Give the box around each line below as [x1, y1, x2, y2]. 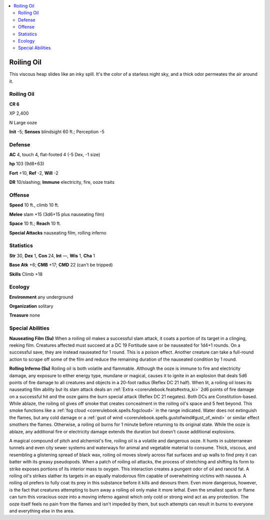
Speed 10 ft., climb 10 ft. [9, 202, 59, 208]
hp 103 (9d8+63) [9, 161, 44, 167]
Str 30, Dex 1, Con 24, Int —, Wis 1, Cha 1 [9, 252, 95, 258]
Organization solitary [9, 303, 53, 309]
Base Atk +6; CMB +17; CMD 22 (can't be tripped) [9, 262, 113, 268]
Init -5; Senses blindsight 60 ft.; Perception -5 [9, 128, 105, 135]
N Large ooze [9, 119, 37, 125]
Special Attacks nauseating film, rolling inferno [9, 229, 107, 235]
